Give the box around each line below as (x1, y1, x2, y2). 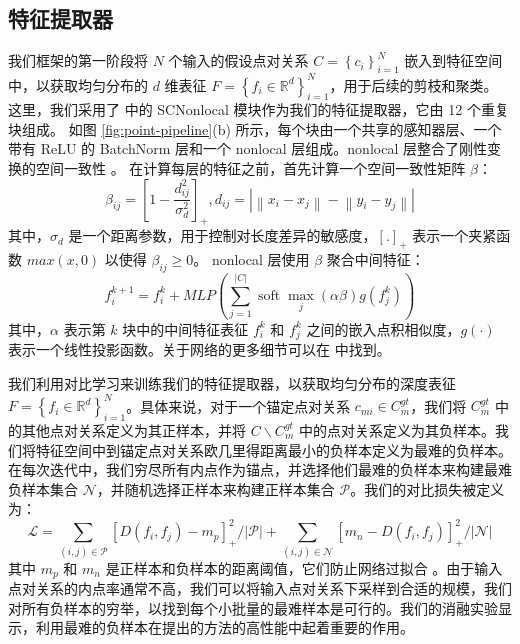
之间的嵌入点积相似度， (306, 318, 461, 339)
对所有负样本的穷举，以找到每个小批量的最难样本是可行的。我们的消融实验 (8, 597, 498, 618)
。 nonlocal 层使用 (193, 249, 310, 270)
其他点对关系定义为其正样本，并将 (21, 419, 246, 440)
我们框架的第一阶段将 (8, 50, 148, 71)
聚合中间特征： (326, 249, 425, 270)
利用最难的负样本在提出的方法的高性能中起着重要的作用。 (35, 617, 414, 638)
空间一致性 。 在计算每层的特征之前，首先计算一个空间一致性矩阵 (35, 158, 466, 179)
